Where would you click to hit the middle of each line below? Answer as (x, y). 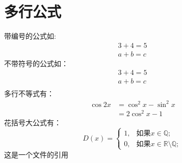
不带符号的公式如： (36, 63)
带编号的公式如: (30, 36)
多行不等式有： (29, 93)
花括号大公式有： (33, 122)
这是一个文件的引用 (36, 154)
